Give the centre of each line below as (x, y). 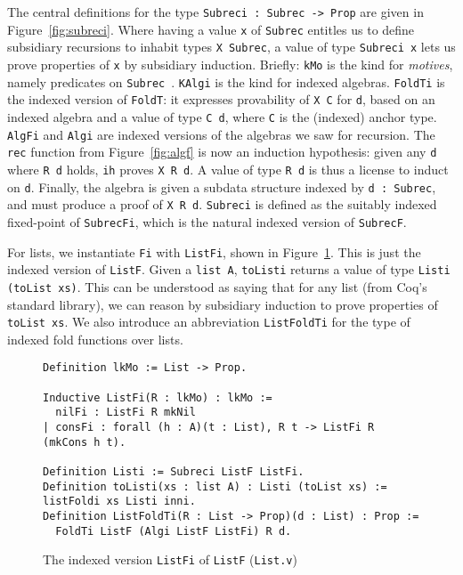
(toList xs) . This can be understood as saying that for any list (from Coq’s (217, 286)
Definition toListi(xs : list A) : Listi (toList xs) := (215, 486)
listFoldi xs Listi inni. (119, 502)
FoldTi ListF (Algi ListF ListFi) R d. (174, 531)
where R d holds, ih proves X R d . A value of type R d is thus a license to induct (228, 169)
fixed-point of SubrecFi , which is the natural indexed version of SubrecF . (207, 221)
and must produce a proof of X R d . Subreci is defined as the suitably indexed (222, 204)
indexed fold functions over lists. (95, 339)
